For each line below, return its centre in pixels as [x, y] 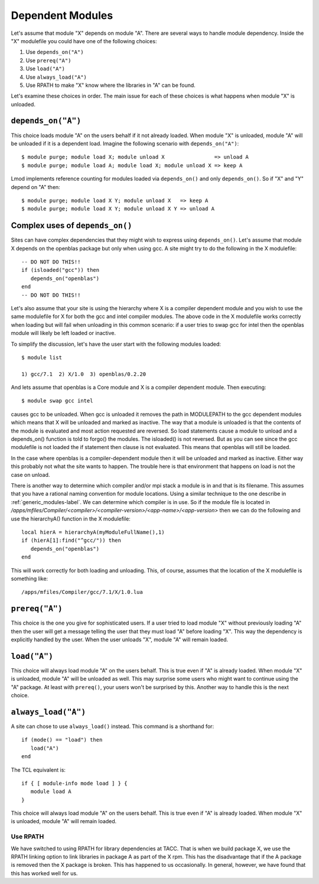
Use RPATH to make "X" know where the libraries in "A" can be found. [111, 85]
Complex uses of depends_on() [71, 225]
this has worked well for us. [44, 873]
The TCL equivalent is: [38, 770]
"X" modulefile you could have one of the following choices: [84, 41]
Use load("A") [45, 69]
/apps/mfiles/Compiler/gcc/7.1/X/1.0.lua [82, 592]
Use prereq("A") [48, 60]
